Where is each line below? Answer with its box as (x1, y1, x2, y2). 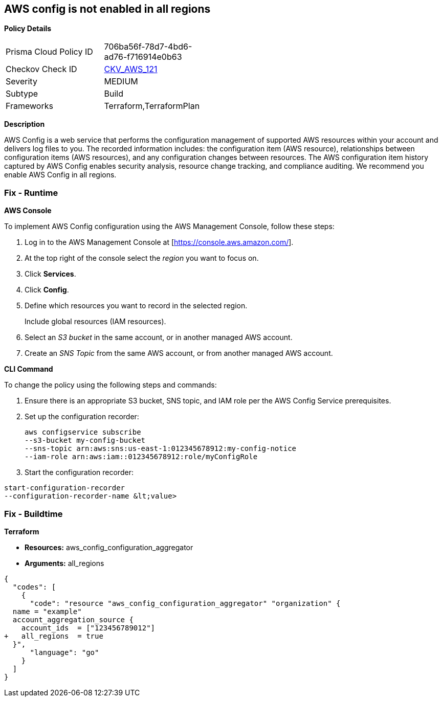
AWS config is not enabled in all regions (4, 3, 211, 15)
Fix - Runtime (4, 187, 58, 198)
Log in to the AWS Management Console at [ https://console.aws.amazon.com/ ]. (25, 238, 294, 247)
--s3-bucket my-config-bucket (25, 436, 146, 445)
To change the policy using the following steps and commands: (4, 380, 217, 390)
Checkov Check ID (6, 64, 77, 75)
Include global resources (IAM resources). (25, 317, 166, 326)
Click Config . (25, 285, 69, 295)
